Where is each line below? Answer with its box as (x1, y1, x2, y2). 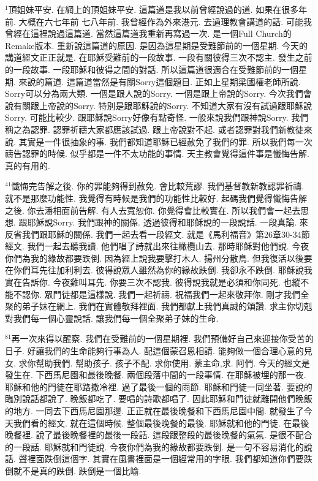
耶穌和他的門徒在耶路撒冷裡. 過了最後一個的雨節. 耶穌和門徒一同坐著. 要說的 (5, 380, 312, 393)
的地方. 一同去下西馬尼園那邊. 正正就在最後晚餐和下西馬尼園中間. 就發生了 (5, 404, 304, 417)
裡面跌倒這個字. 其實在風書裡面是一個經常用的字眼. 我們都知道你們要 (27, 452, 304, 465)
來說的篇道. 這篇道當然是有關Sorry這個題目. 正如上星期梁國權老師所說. (18, 75, 301, 88)
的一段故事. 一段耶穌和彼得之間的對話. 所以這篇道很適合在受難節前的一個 (5, 62, 299, 75)
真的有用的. (5, 159, 50, 172)
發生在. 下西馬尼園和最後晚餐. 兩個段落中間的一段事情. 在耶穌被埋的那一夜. (5, 368, 306, 381)
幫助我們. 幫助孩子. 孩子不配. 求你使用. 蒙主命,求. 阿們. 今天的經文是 (36, 356, 310, 369)
